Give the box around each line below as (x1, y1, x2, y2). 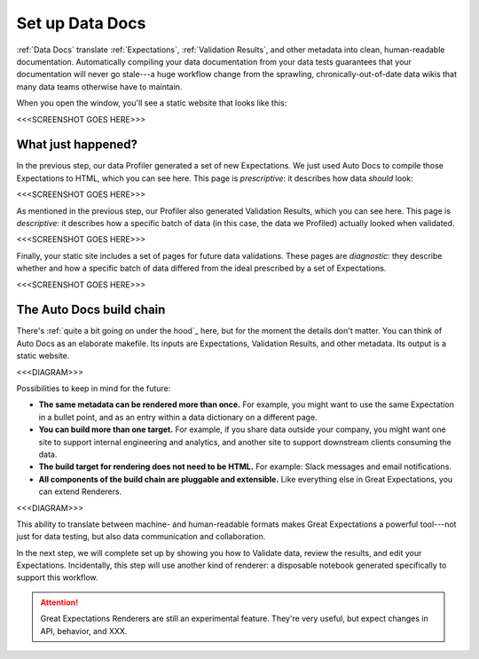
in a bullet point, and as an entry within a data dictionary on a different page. (38, 412, 318, 422)
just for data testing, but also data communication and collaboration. (16, 531, 266, 542)
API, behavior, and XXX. (40, 625, 128, 636)
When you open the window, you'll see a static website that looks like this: (16, 98, 287, 108)
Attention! (40, 597, 79, 608)
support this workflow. (16, 572, 98, 583)
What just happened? (16, 137, 137, 153)
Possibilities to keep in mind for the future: (16, 383, 171, 394)
